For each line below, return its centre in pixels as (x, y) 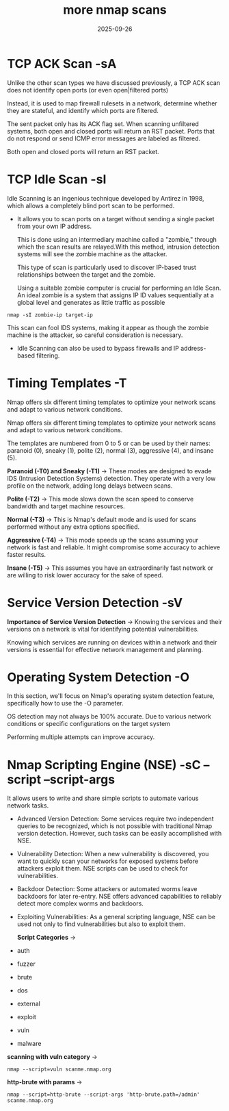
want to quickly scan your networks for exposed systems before (108, 861)
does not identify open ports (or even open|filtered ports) (88, 90)
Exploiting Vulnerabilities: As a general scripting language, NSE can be (116, 917)
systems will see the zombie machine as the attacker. (92, 254)
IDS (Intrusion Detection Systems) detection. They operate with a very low (111, 478)
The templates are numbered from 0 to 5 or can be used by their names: (109, 443)
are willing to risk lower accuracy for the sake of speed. (85, 575)
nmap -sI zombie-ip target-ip (50, 315)
